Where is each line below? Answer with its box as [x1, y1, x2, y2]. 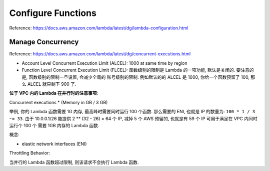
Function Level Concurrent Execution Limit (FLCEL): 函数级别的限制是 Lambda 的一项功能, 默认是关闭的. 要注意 [21, 67, 250, 73]
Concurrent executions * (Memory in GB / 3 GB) [9, 99, 108, 105]
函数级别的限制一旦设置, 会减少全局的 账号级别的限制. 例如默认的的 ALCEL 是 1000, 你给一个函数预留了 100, [28, 74, 250, 80]
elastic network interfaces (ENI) [21, 141, 87, 147]
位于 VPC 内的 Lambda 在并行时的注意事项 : [9, 90, 98, 96]
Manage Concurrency [9, 38, 79, 46]
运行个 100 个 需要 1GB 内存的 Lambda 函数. [9, 122, 99, 128]
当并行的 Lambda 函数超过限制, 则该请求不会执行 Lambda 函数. [9, 159, 139, 165]
